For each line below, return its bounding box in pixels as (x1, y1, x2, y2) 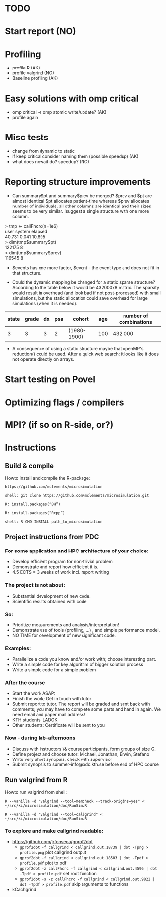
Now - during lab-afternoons (5, 734, 76, 741)
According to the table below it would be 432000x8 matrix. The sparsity (12, 285, 160, 291)
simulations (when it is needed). (12, 301, 78, 307)
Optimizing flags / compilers (5, 397, 124, 408)
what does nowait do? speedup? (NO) (12, 159, 90, 165)
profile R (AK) (12, 65, 41, 71)
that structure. (12, 270, 41, 276)
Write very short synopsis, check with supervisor (12, 756, 113, 762)
